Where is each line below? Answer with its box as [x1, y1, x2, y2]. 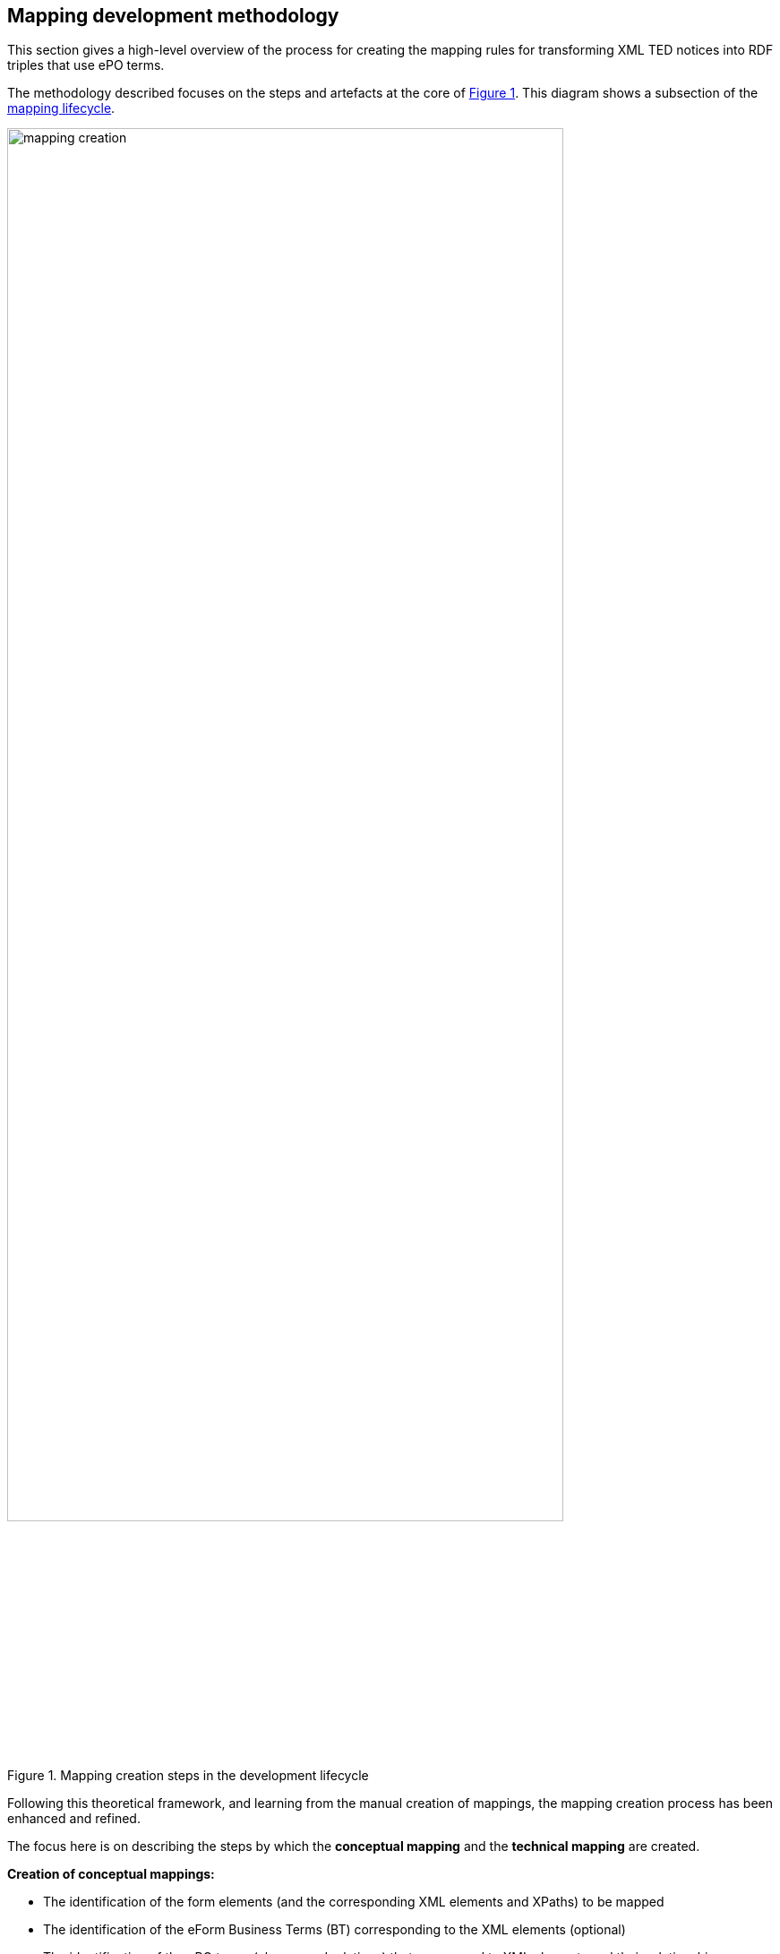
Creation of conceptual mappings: [7, 1865, 215, 1881]
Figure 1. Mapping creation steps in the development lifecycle [7, 1767, 369, 1783]
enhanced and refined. [7, 1810, 141, 1826]
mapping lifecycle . [7, 100, 116, 116]
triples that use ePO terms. [7, 57, 165, 73]
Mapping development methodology [7, 4, 339, 27]
